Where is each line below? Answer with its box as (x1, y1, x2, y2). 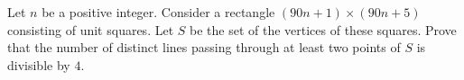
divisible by (7, 55, 70, 74)
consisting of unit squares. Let (7, 20, 174, 39)
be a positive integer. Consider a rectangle (42, 3, 275, 21)
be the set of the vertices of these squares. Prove (190, 20, 457, 39)
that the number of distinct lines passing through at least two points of (7, 38, 401, 57)
